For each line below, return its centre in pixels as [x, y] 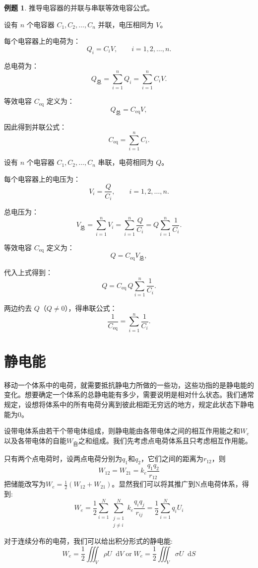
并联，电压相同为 [126, 24]
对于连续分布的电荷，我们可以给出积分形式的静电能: [88, 541]
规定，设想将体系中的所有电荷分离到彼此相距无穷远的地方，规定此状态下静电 [129, 404]
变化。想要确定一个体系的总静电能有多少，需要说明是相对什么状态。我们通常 [129, 394]
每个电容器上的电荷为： [42, 41]
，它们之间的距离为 [172, 459]
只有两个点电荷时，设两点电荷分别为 [63, 459]
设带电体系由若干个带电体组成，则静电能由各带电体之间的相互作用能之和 [122, 431]
